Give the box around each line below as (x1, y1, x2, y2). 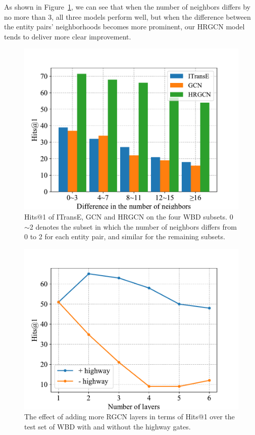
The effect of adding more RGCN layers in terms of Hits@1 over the (24, 411, 235, 422)
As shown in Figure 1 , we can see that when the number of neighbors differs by (4, 2, 250, 12)
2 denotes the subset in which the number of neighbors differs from (29, 221, 237, 232)
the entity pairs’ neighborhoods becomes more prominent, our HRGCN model (4, 21, 245, 32)
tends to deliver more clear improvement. (4, 31, 131, 41)
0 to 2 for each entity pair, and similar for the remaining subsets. (24, 231, 225, 242)
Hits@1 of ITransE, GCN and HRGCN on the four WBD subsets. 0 (24, 211, 233, 222)
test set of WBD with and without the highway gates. (24, 421, 191, 431)
